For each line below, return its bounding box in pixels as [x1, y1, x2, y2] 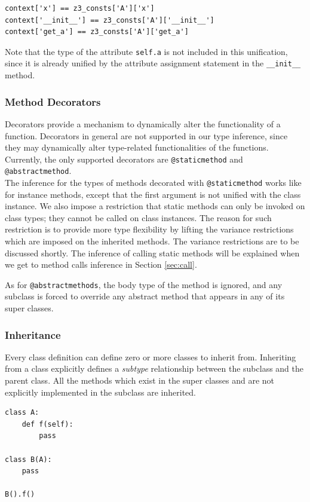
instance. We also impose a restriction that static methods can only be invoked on [5, 200, 305, 212]
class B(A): [5, 455, 52, 464]
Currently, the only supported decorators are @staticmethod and [5, 152, 243, 165]
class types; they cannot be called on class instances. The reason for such [5, 211, 272, 224]
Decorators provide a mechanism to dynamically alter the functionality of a [5, 117, 281, 130]
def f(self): [22, 420, 73, 428]
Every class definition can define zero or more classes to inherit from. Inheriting [5, 350, 296, 363]
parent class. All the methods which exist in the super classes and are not [5, 374, 275, 387]
